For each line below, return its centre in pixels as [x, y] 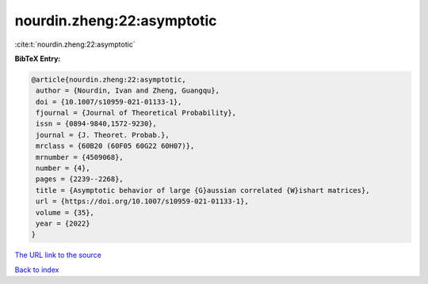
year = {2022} [63, 223]
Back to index [37, 270]
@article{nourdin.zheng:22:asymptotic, [109, 80]
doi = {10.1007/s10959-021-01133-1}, [109, 102]
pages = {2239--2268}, [80, 179]
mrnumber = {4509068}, [80, 157]
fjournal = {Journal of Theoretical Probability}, [136, 113]
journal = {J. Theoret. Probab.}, [103, 135]
